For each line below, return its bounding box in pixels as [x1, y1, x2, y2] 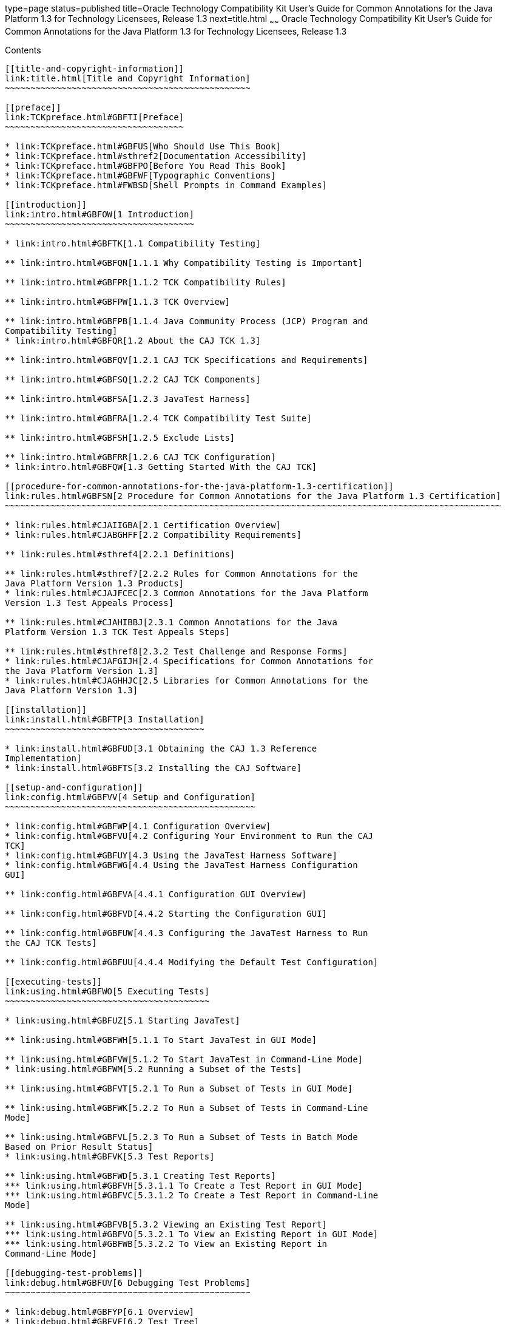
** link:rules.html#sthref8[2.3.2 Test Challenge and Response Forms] [5, 646, 348, 656]
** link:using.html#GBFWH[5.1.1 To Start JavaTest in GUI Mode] [5, 1034, 317, 1045]
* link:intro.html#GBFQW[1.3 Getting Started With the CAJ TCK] [5, 461, 317, 472]
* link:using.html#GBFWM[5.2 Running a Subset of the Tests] [5, 1064, 302, 1074]
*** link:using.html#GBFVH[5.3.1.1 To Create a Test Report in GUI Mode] [5, 1180, 363, 1190]
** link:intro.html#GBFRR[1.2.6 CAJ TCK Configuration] [5, 452, 276, 462]
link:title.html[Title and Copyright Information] [5, 73, 251, 83]
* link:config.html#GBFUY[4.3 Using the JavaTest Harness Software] [5, 850, 337, 860]
